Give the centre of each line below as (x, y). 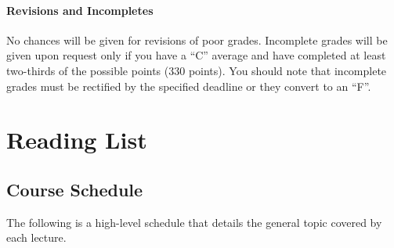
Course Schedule (75, 189)
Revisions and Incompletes (80, 10)
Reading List (77, 140)
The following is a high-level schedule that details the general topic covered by (194, 222)
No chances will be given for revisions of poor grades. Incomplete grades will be (197, 40)
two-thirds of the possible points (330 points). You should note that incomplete (197, 70)
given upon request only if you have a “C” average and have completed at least (196, 55)
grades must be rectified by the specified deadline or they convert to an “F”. (189, 86)
